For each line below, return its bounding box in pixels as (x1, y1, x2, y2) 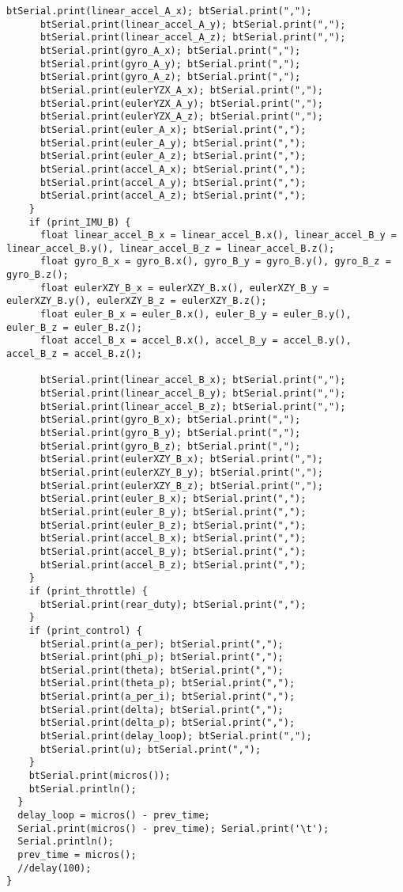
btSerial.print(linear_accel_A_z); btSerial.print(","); (40, 32, 346, 44)
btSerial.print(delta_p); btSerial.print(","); (40, 717, 296, 729)
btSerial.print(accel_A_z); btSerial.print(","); (40, 190, 307, 202)
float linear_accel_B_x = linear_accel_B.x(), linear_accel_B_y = (40, 230, 397, 241)
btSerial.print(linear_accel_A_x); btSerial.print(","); (6, 6, 312, 17)
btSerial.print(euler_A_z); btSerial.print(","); (40, 150, 307, 162)
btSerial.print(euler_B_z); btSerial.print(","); (40, 519, 307, 531)
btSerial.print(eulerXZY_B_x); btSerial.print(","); (40, 454, 323, 465)
